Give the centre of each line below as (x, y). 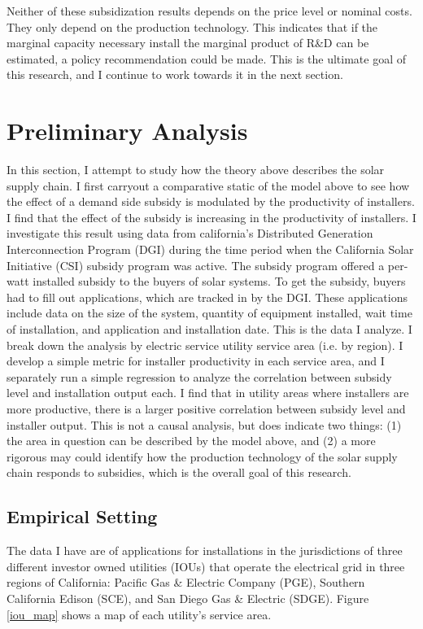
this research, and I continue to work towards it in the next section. (175, 74)
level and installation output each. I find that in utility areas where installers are (208, 393)
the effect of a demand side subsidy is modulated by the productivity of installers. (211, 201)
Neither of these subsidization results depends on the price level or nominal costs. (209, 11)
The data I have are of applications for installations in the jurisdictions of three (205, 550)
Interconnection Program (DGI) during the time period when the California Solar (210, 249)
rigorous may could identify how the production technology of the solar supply (202, 456)
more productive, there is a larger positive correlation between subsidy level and (206, 408)
